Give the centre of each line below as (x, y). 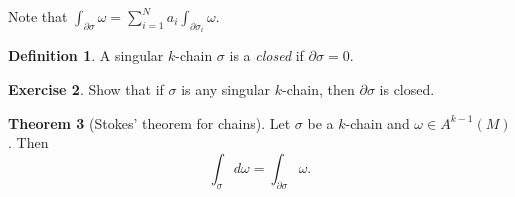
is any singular (226, 89)
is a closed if (266, 55)
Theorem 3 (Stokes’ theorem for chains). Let (149, 122)
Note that (38, 16)
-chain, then (318, 89)
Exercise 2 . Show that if (86, 89)
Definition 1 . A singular (86, 55)
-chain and (377, 122)
